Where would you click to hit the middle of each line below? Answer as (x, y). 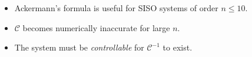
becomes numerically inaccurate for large (96, 27)
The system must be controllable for (79, 47)
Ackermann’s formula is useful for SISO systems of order (116, 8)
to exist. (178, 47)
